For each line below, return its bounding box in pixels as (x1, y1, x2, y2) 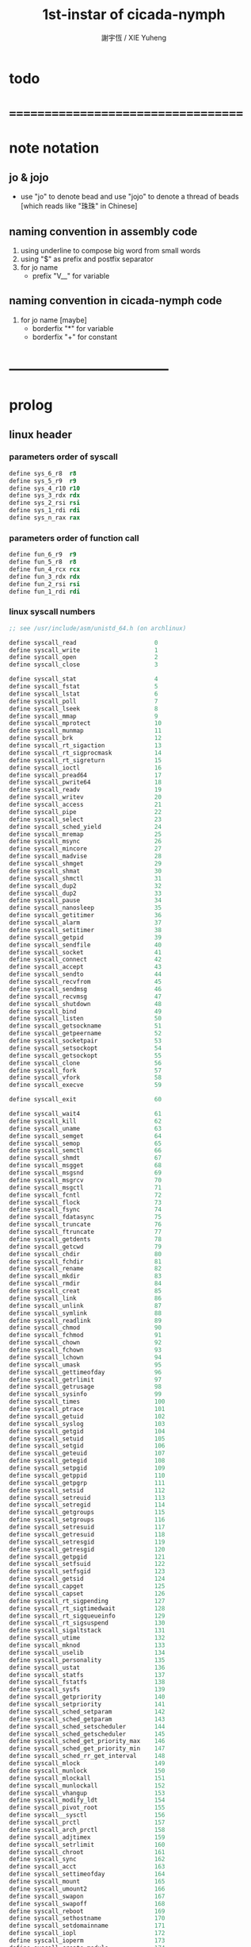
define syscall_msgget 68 (9, 1162, 162, 1170)
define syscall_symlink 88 (9, 1309, 162, 1317)
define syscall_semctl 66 (9, 1147, 162, 1155)
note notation (9, 139, 100, 157)
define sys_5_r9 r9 (9, 476, 78, 485)
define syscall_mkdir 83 (9, 1272, 162, 1280)
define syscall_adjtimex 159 (9, 1833, 165, 1841)
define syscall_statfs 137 (9, 1671, 165, 1679)
